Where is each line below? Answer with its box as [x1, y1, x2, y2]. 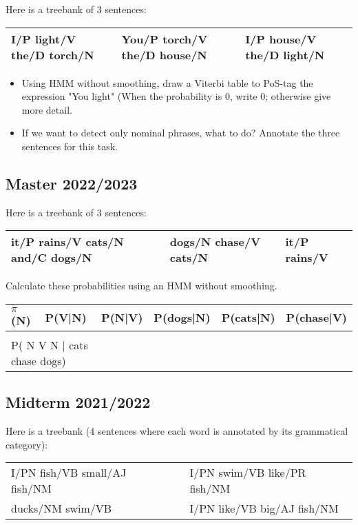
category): [6, 437, 48, 451]
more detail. [21, 102, 72, 116]
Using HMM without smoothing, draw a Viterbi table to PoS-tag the [21, 75, 313, 90]
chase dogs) [11, 352, 66, 369]
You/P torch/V [121, 30, 208, 47]
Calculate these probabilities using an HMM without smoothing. [6, 278, 277, 293]
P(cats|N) [221, 309, 275, 326]
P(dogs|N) [154, 309, 211, 326]
